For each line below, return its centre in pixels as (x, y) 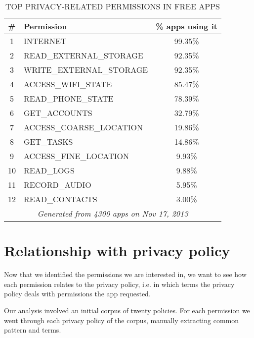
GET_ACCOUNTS (58, 113)
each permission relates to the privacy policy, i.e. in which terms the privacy (119, 284)
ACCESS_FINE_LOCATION (76, 156)
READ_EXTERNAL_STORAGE (84, 55)
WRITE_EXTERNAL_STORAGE (86, 70)
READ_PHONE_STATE (69, 98)
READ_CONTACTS (61, 199)
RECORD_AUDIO (58, 185)
